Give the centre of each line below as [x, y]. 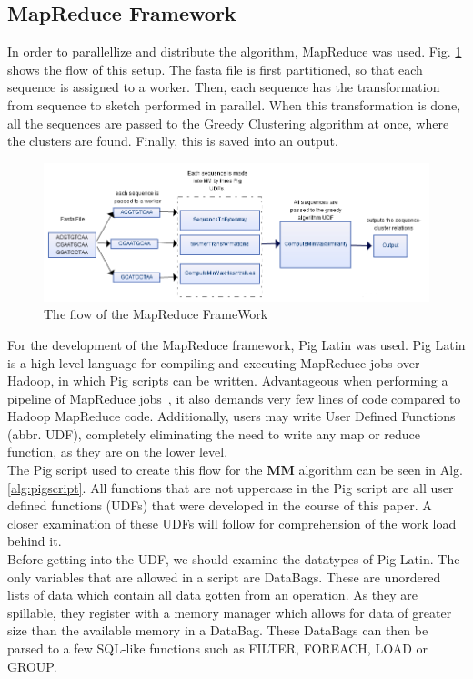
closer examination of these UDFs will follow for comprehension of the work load [232, 523]
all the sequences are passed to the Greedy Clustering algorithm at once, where [228, 123]
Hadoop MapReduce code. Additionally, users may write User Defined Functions [231, 416]
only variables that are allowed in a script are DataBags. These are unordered [224, 576]
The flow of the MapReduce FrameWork [156, 314]
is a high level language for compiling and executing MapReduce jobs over [214, 362]
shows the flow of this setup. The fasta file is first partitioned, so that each [215, 69]
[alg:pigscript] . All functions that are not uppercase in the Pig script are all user [231, 487]
